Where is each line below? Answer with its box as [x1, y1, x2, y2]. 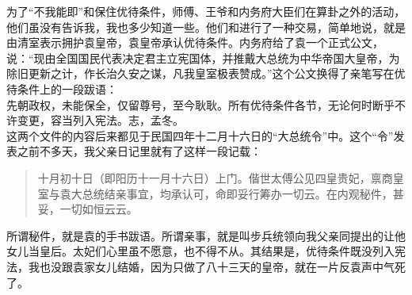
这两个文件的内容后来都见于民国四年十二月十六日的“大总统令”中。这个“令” [6, 127, 394, 144]
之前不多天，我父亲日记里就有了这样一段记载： [17, 143, 261, 159]
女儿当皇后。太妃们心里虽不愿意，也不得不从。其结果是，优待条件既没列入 [6, 243, 395, 259]
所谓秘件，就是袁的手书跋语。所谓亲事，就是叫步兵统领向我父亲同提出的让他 [6, 227, 406, 243]
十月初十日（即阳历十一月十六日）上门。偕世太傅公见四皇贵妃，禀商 [37, 169, 393, 186]
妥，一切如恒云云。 [37, 201, 138, 217]
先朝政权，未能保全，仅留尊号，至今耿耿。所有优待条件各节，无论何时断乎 [6, 96, 395, 113]
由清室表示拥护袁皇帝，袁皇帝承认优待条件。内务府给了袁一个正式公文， [6, 34, 383, 51]
